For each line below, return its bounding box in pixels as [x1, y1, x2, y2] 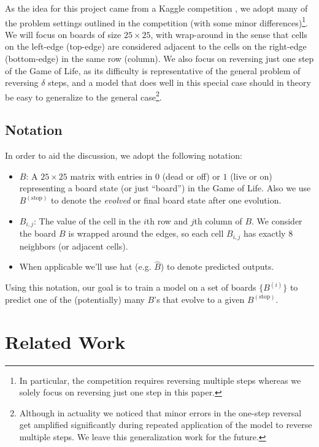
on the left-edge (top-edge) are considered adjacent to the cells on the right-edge [5, 40, 307, 53]
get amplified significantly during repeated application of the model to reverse [19, 418, 312, 431]
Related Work [5, 329, 126, 354]
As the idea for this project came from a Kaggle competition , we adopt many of [5, 2, 308, 14]
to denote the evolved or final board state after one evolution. [51, 194, 282, 207]
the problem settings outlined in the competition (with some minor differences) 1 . [5, 14, 308, 29]
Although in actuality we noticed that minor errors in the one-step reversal [19, 406, 302, 419]
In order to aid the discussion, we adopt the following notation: [5, 149, 242, 162]
